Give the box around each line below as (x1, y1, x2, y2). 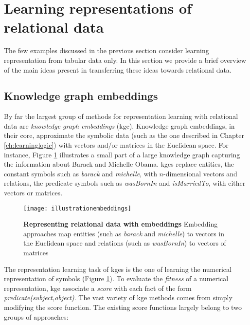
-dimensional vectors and (163, 168, 237, 178)
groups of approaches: (4, 311, 69, 322)
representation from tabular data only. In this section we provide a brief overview (4, 55, 246, 65)
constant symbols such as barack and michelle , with (4, 168, 157, 178)
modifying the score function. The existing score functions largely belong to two (4, 302, 242, 312)
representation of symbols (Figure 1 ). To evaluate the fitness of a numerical (4, 273, 229, 284)
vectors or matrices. (4, 188, 63, 198)
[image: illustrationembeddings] (23, 205, 131, 212)
